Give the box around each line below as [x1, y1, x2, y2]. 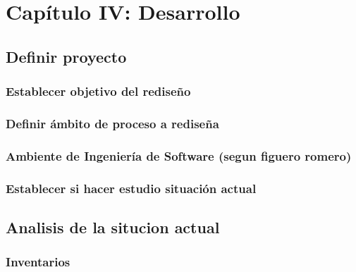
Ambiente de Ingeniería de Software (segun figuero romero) [6, 147, 352, 164]
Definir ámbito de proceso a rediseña [6, 114, 219, 132]
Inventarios [6, 253, 70, 271]
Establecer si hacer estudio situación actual [6, 179, 257, 197]
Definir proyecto [6, 45, 127, 67]
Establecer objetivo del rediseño [6, 82, 191, 100]
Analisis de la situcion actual [6, 216, 220, 237]
